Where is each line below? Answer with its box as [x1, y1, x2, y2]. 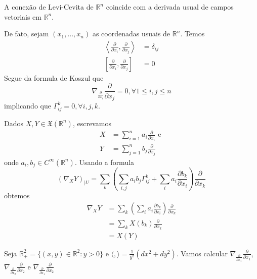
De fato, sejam [4, 28, 49, 39]
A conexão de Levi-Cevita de [4, 2, 94, 12]
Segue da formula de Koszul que [4, 72, 104, 83]
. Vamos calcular [176, 248, 228, 258]
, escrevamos [72, 118, 111, 128]
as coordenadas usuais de [92, 28, 170, 39]
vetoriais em [4, 11, 41, 22]
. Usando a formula [74, 156, 135, 167]
